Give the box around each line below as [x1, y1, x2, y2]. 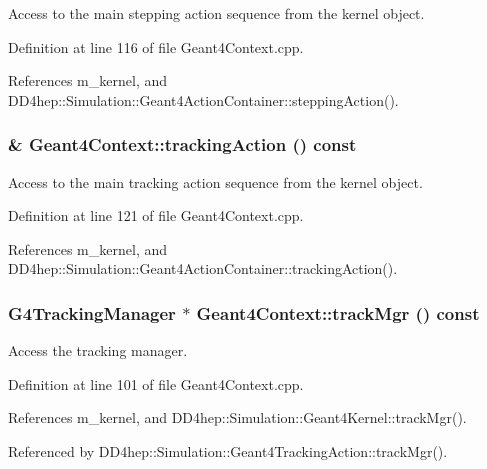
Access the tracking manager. [8, 340, 188, 361]
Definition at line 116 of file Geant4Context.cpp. [8, 36, 304, 57]
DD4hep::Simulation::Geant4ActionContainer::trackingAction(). [8, 258, 398, 279]
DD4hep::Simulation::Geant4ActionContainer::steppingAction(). [8, 89, 399, 110]
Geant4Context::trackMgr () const [196, 300, 480, 325]
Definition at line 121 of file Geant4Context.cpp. [8, 205, 304, 226]
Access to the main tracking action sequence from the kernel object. [8, 171, 423, 192]
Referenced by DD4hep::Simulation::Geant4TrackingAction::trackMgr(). [8, 440, 448, 461]
